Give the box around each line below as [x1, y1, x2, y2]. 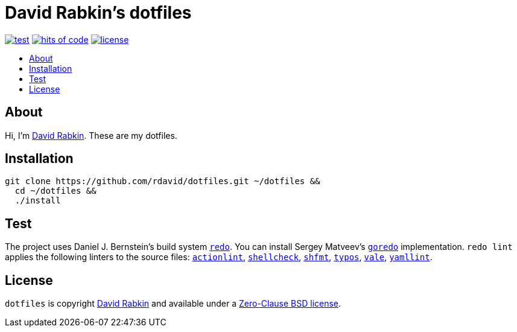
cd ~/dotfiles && [14, 186, 97, 196]
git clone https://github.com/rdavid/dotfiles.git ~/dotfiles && [5, 176, 320, 187]
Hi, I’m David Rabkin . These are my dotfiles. [5, 130, 177, 141]
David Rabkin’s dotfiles [5, 2, 192, 23]
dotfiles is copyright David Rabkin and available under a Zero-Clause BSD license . [5, 298, 341, 309]
